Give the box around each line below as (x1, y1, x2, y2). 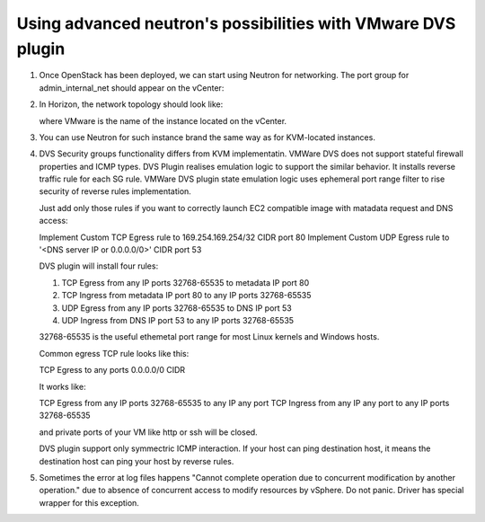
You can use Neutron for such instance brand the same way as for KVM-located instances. (39, 131, 376, 143)
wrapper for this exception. (39, 497, 139, 508)
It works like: (39, 381, 86, 392)
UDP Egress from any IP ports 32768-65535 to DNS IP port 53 (61, 302, 292, 314)
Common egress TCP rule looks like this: (39, 348, 190, 358)
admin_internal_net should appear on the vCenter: (39, 82, 225, 93)
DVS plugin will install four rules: (39, 261, 159, 271)
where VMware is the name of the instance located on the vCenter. (39, 115, 287, 126)
